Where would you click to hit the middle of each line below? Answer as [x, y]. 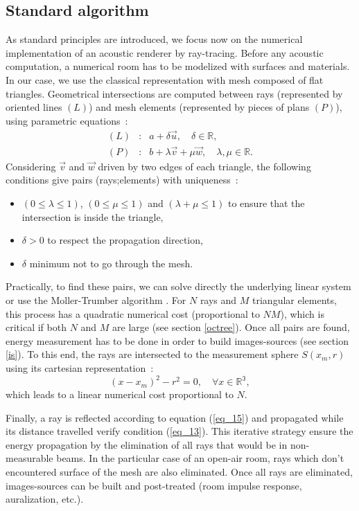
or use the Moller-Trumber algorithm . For [96, 300]
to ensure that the [266, 203]
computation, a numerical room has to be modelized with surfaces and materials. [178, 66]
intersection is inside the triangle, [93, 216]
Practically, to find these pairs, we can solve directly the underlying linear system [178, 286]
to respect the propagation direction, [125, 240]
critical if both [36, 327]
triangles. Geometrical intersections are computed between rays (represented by [174, 93]
